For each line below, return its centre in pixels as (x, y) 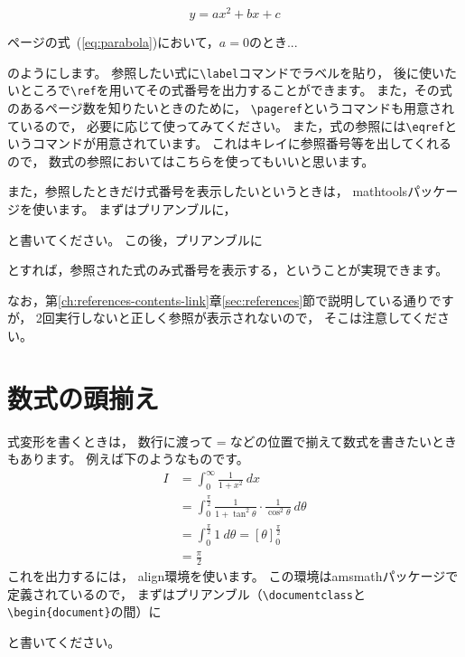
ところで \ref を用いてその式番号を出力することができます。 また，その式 (236, 90)
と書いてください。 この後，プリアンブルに (135, 239)
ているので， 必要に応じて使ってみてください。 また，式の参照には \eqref (226, 125)
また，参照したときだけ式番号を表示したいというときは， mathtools (208, 191)
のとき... (273, 42)
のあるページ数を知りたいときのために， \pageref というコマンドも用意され (231, 107)
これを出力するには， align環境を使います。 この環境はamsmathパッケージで (233, 576)
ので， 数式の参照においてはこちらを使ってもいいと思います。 (191, 160)
